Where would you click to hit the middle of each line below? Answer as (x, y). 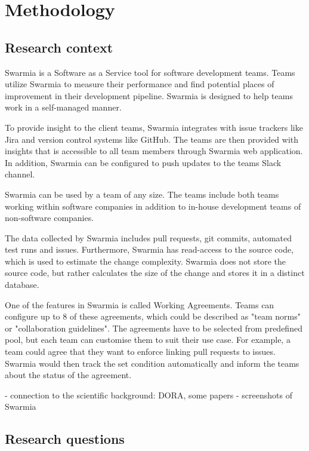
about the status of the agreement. (68, 375)
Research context (59, 47)
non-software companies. (50, 218)
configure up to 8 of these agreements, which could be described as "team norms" (153, 316)
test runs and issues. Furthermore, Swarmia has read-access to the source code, (149, 249)
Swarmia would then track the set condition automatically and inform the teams (152, 363)
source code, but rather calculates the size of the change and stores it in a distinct (155, 273)
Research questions (65, 439)
